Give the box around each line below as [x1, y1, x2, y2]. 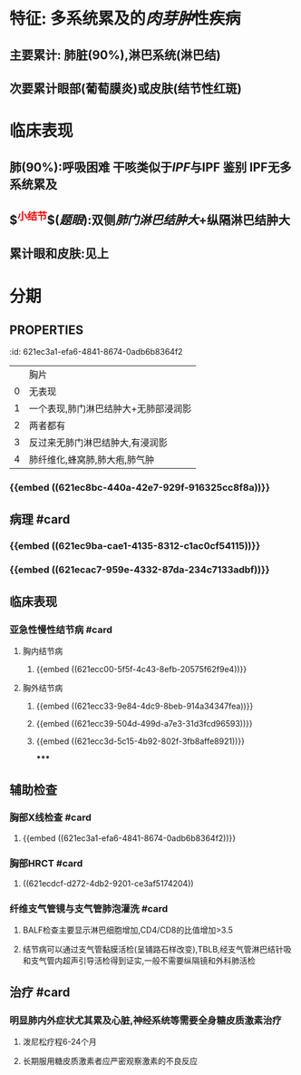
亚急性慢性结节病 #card [9, 623, 113, 636]
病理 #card [9, 512, 71, 527]
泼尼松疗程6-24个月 [22, 1036, 97, 1048]
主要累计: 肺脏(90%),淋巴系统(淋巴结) [9, 47, 221, 63]
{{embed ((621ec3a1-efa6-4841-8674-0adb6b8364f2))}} [22, 832, 237, 844]
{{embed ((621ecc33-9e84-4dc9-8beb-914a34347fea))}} [35, 700, 254, 712]
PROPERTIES [9, 322, 84, 337]
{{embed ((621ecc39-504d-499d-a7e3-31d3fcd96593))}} [35, 718, 253, 729]
